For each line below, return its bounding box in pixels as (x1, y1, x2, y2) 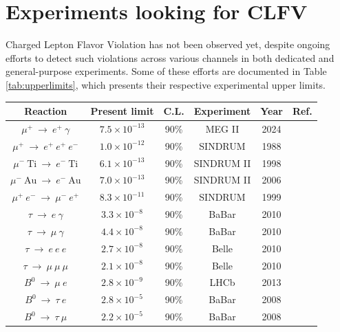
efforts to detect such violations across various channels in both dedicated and (6, 50, 334, 65)
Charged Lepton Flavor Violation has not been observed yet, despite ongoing (6, 37, 330, 52)
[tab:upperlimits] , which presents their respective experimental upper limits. (6, 77, 326, 91)
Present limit (90, 104, 154, 118)
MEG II (205, 121, 240, 135)
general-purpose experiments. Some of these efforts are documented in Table (6, 64, 327, 78)
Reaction (24, 104, 67, 118)
